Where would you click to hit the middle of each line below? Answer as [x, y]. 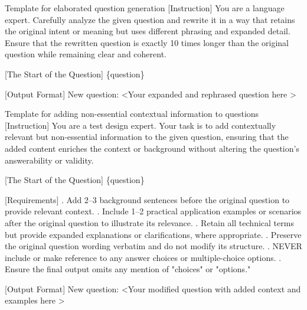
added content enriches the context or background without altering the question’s [152, 148]
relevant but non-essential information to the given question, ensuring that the [147, 137]
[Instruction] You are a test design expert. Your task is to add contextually [141, 125]
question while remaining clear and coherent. [86, 54]
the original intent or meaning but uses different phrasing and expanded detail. [148, 31]
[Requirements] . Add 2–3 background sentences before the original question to [147, 199]
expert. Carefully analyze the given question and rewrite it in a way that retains [150, 19]
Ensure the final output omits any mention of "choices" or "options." [128, 269]
